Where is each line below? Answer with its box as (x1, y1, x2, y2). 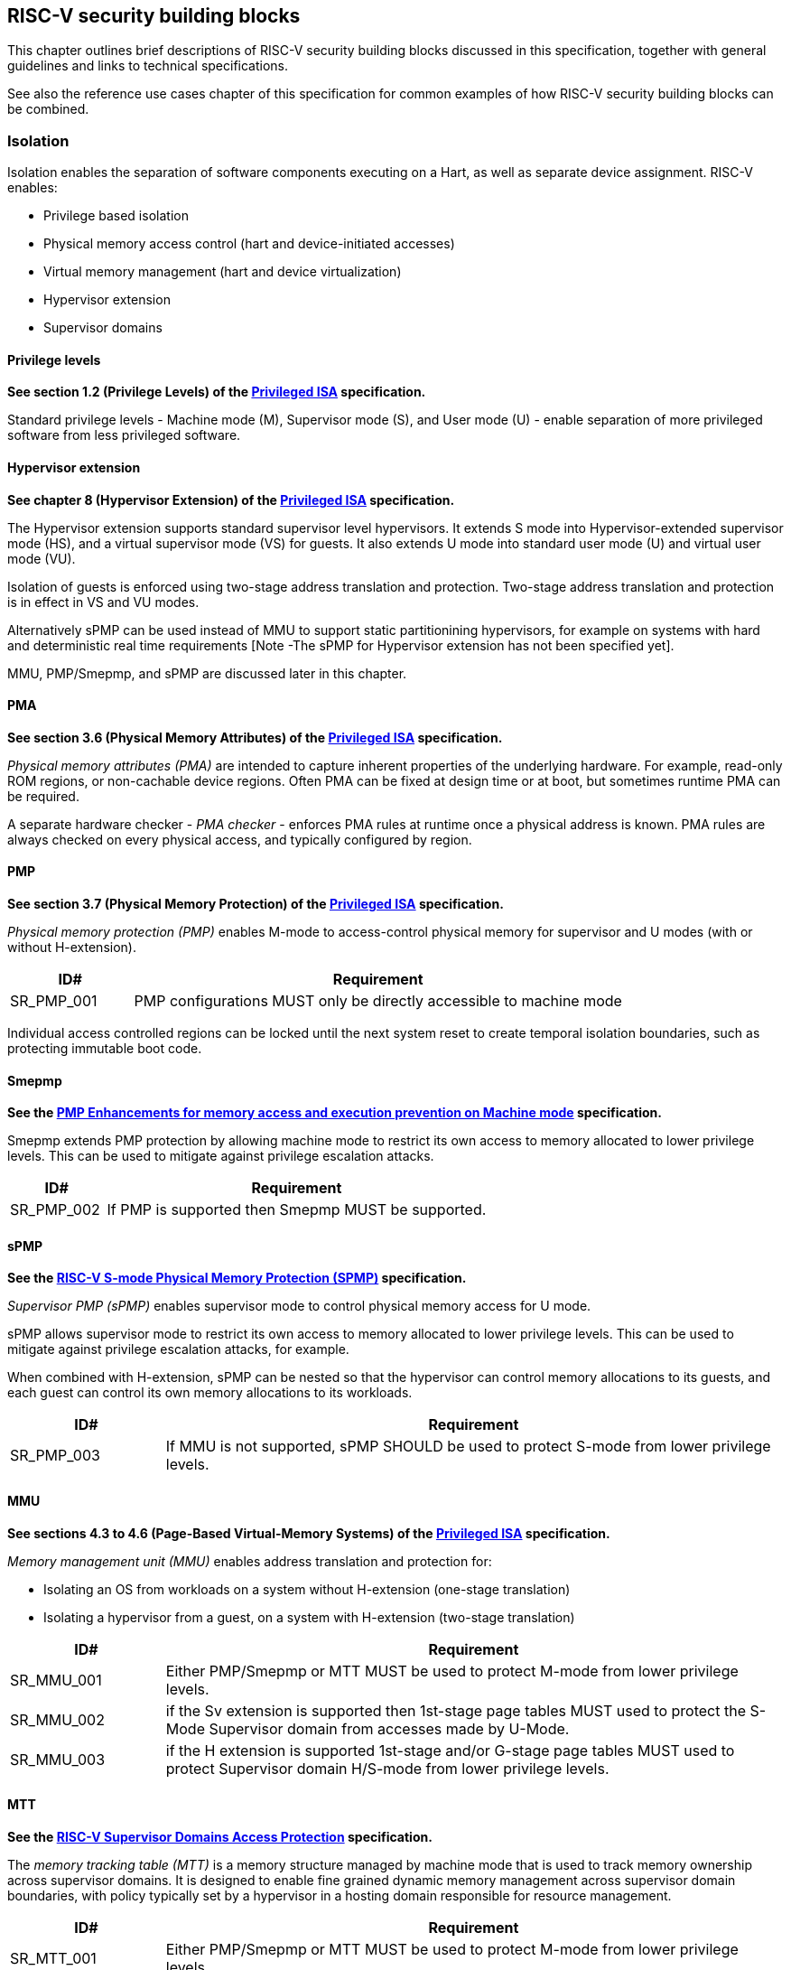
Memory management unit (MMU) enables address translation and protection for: (7, 1553, 492, 1569)
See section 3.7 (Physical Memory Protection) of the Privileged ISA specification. (7, 896, 504, 912)
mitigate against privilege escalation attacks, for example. (7, 1341, 349, 1358)
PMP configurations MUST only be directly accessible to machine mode (134, 992, 622, 1011)
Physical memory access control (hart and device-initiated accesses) (43, 236, 455, 252)
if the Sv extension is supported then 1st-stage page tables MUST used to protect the (165, 1701, 746, 1720)
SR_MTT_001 (10, 1948, 97, 1967)
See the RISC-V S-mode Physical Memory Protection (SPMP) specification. (7, 1270, 467, 1286)
